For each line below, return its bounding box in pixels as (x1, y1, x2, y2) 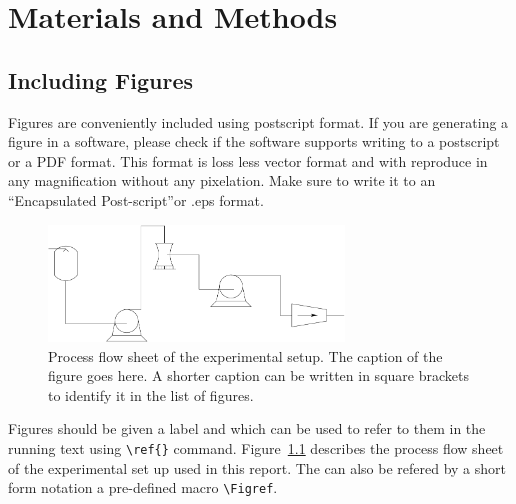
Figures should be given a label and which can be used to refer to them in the (8, 418, 486, 439)
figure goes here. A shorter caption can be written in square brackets (48, 365, 469, 386)
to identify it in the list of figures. (48, 384, 254, 405)
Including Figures (8, 64, 194, 95)
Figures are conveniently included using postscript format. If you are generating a (8, 111, 509, 132)
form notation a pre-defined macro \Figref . (8, 477, 278, 498)
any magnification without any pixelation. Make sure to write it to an (8, 170, 436, 191)
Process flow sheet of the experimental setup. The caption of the (48, 345, 443, 366)
